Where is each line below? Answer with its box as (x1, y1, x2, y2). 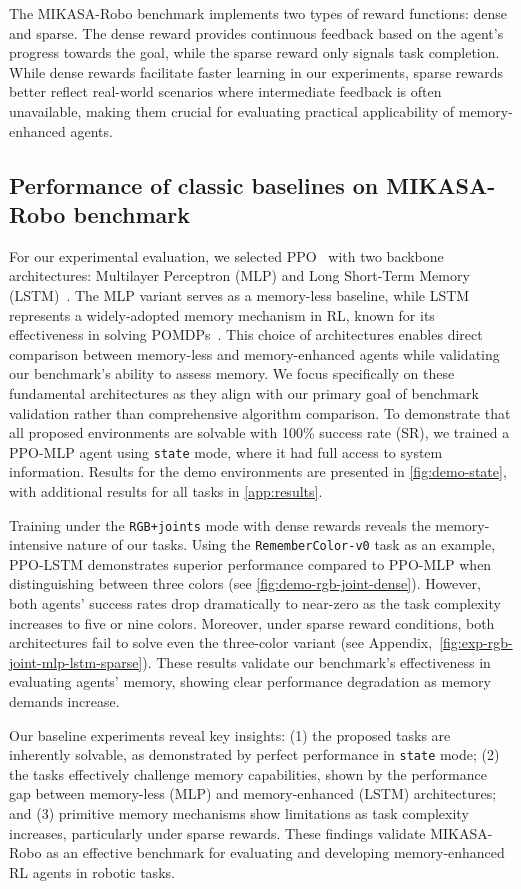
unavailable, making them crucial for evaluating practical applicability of (9, 100, 455, 121)
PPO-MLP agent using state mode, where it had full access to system (9, 441, 443, 462)
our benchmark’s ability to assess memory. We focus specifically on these (9, 363, 455, 384)
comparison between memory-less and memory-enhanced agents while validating (9, 343, 500, 364)
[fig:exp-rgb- (439, 632, 513, 653)
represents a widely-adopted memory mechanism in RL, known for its (9, 304, 435, 325)
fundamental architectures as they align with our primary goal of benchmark (9, 382, 479, 403)
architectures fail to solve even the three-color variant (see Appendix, (9, 632, 433, 653)
